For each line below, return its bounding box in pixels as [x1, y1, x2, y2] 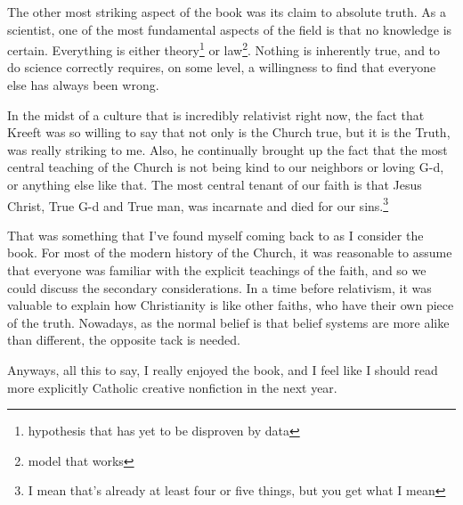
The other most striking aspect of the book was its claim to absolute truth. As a [7, 3, 446, 20]
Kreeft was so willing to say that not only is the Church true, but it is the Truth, [7, 123, 451, 142]
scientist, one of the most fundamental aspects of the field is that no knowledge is [7, 20, 452, 38]
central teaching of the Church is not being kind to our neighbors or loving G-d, [7, 158, 444, 176]
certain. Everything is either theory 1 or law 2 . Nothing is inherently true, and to [7, 38, 441, 59]
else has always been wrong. [7, 76, 159, 94]
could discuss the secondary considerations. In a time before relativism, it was [7, 278, 432, 297]
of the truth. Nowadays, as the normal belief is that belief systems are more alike [7, 313, 450, 331]
